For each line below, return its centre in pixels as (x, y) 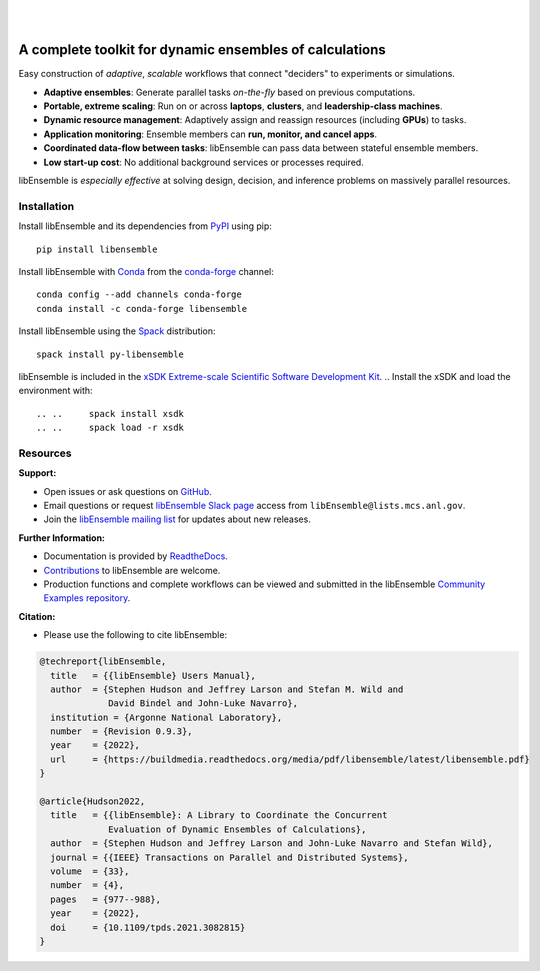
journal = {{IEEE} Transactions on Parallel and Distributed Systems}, (229, 857)
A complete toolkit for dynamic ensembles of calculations (202, 50)
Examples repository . (87, 598)
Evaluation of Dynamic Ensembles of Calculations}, (237, 829)
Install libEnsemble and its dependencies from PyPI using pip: (145, 226)
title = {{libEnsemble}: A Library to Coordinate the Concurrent (219, 815)
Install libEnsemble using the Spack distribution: (117, 331)
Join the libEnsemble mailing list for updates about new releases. (177, 519)
